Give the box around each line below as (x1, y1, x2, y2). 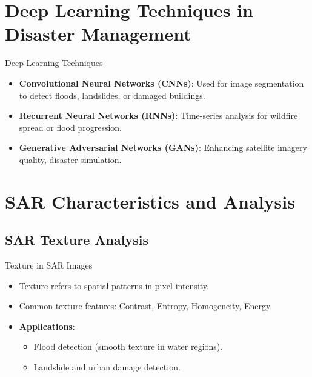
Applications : (19, 319, 75, 332)
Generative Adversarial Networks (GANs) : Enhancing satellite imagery (19, 141, 307, 154)
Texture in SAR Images (5, 259, 93, 272)
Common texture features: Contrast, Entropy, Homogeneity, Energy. (19, 299, 273, 312)
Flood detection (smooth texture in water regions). (33, 340, 223, 353)
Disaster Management (5, 21, 191, 46)
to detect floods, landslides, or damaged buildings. (19, 88, 205, 101)
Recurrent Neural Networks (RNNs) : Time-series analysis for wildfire (19, 109, 298, 122)
